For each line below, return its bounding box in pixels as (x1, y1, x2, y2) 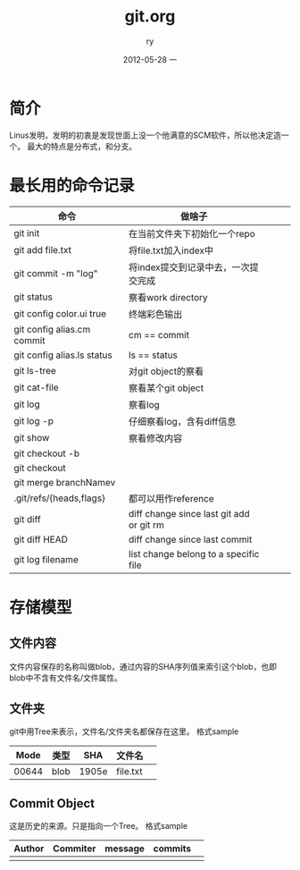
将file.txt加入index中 (128, 244, 214, 257)
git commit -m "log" (13, 266, 98, 279)
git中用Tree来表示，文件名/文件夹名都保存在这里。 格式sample (9, 726, 239, 737)
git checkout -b (13, 447, 80, 460)
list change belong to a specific (128, 547, 260, 560)
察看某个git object (128, 382, 204, 394)
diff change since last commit (128, 533, 253, 545)
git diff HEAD (13, 533, 69, 545)
